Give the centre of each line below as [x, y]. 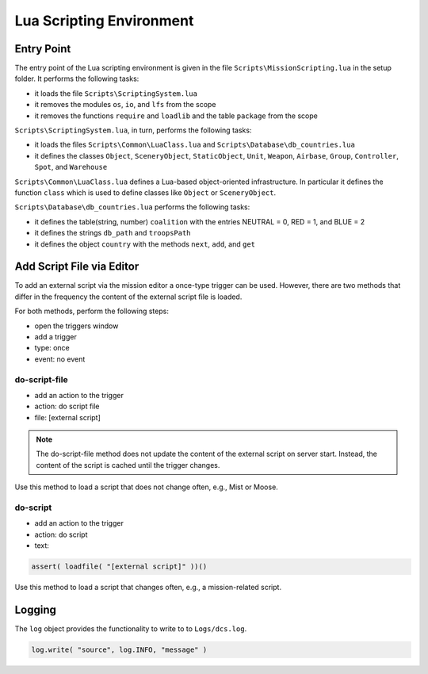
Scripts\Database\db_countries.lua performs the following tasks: [132, 207]
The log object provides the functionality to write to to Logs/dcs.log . [131, 629]
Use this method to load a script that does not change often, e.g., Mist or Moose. [147, 487]
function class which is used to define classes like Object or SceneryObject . [145, 192]
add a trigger [55, 337]
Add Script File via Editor [77, 267]
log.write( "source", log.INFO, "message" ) [119, 650]
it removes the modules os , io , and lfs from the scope [125, 105]
